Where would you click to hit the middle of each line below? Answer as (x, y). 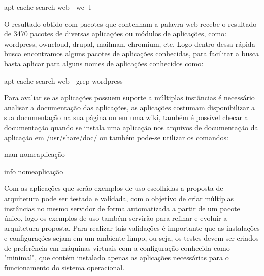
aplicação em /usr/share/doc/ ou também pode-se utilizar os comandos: (116, 137)
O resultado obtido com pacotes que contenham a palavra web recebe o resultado (130, 24)
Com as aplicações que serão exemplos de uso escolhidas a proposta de (114, 188)
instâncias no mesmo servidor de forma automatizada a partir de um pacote (122, 208)
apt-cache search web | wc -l (48, 7)
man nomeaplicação (35, 154)
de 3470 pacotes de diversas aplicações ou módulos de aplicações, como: (115, 34)
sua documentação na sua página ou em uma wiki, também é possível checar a (126, 117)
